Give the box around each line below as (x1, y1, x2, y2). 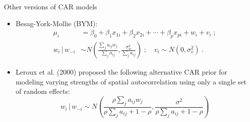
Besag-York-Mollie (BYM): (15, 18, 98, 28)
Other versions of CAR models (4, 1, 97, 11)
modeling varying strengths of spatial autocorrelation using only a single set (15, 76, 247, 86)
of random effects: (15, 86, 70, 96)
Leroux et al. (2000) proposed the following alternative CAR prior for (15, 67, 227, 77)
